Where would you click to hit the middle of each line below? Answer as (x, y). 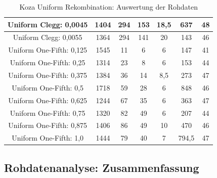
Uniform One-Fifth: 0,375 (48, 75)
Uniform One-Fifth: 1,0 (48, 138)
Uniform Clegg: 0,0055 (48, 37)
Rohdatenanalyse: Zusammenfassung (102, 167)
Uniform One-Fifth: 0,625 (48, 100)
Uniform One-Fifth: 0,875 (48, 125)
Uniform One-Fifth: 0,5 (48, 87)
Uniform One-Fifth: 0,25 (48, 62)
